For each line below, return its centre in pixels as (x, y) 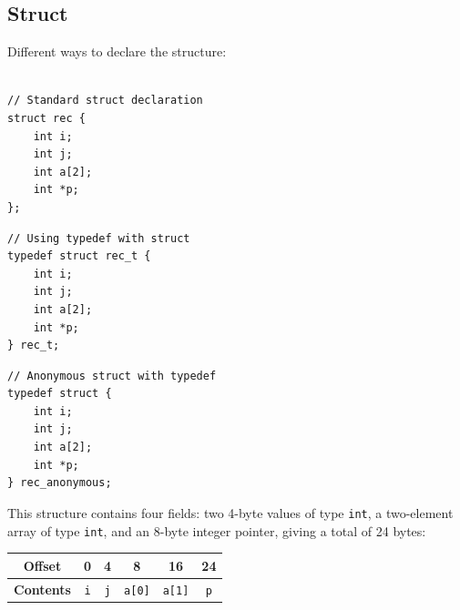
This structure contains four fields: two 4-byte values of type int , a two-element (230, 512)
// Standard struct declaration (105, 101)
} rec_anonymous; (60, 483)
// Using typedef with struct (99, 238)
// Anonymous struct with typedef (112, 376)
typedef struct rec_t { (79, 256)
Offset (42, 565)
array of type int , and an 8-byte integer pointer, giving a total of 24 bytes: (217, 530)
